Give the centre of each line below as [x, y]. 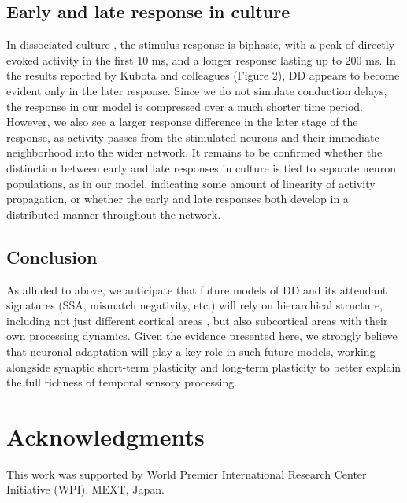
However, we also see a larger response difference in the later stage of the [182, 122]
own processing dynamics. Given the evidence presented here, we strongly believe [202, 336]
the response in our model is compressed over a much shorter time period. [185, 106]
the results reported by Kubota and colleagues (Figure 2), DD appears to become [203, 75]
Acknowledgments [105, 436]
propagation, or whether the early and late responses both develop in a [178, 199]
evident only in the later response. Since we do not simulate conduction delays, [197, 90]
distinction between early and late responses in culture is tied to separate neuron [201, 167]
